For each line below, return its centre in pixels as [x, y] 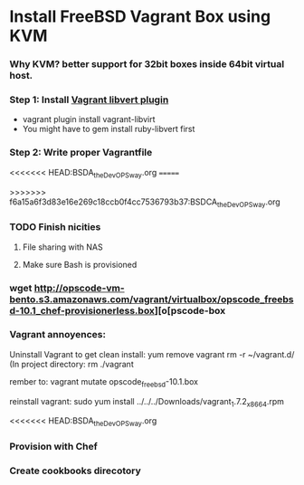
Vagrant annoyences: [58, 335]
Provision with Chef [53, 447]
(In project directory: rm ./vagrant [71, 364]
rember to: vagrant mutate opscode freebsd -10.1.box [104, 382]
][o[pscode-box [190, 310]
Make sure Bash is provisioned [80, 264]
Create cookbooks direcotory [76, 471]
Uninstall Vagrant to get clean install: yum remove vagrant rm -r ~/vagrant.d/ [152, 354]
